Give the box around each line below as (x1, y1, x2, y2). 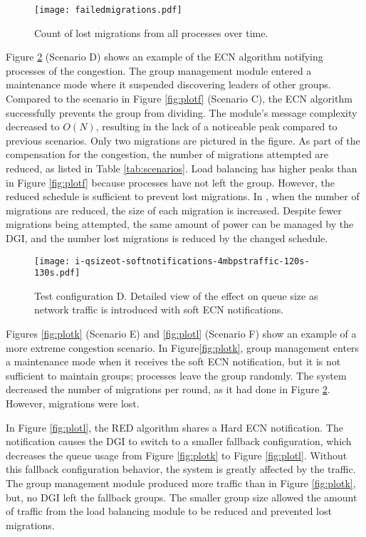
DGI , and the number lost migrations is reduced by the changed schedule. (6, 230, 328, 245)
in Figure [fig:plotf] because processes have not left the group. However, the (6, 174, 335, 189)
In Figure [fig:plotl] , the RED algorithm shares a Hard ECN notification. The (6, 419, 343, 434)
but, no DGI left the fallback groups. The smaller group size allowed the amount (6, 489, 357, 504)
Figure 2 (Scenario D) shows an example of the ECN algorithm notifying (6, 49, 323, 64)
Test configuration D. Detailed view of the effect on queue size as (34, 288, 318, 303)
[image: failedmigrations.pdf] (34, 5, 182, 15)
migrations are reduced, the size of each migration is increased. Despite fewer (6, 202, 342, 217)
